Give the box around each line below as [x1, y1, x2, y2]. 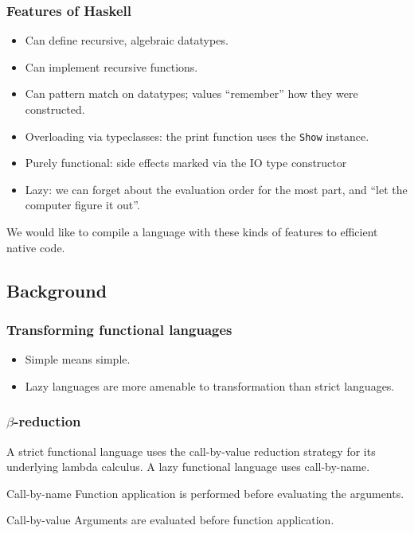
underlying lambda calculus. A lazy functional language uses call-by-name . [6, 458, 370, 475]
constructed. [25, 101, 85, 117]
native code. [6, 239, 65, 255]
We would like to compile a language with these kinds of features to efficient [6, 224, 378, 240]
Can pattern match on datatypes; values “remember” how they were [25, 85, 358, 102]
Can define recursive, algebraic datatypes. [25, 32, 228, 49]
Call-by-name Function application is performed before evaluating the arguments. [6, 484, 404, 501]
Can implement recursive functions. [25, 58, 198, 75]
